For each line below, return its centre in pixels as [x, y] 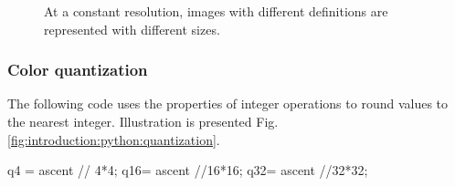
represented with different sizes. [132, 29]
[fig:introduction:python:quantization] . [114, 139]
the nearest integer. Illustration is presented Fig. [143, 121]
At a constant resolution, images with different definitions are [216, 11]
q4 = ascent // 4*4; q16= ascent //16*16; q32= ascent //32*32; [188, 170]
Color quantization [78, 70]
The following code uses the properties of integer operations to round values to [228, 103]
